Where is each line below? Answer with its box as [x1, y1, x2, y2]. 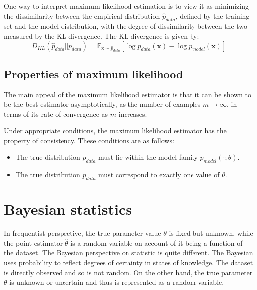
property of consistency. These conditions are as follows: [4, 135, 174, 145]
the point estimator [4, 237, 63, 248]
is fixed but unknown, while [169, 228, 253, 238]
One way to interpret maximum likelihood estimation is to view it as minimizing [4, 1, 249, 11]
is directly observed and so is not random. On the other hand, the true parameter [4, 267, 253, 277]
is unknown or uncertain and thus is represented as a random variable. [9, 277, 224, 287]
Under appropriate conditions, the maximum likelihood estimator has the [4, 125, 227, 136]
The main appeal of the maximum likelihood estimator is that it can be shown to [4, 89, 252, 99]
